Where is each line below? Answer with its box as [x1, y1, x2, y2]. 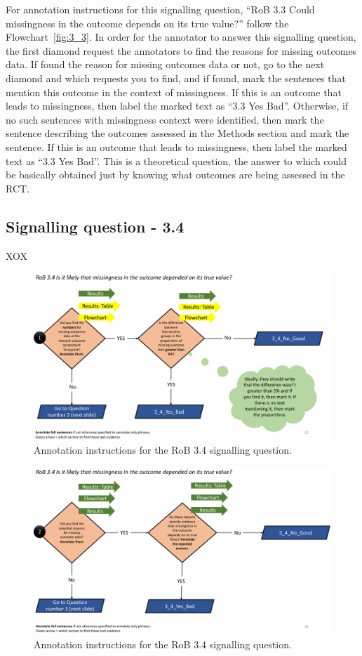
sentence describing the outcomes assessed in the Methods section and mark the [6, 126, 349, 140]
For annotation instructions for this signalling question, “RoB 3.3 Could [6, 2, 315, 16]
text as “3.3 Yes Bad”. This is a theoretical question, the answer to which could [6, 153, 347, 168]
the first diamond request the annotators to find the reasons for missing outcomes [6, 43, 357, 58]
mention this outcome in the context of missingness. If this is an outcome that [6, 84, 342, 99]
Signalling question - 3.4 [6, 215, 185, 237]
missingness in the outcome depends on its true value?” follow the [6, 15, 289, 30]
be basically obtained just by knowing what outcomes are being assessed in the [6, 167, 345, 182]
